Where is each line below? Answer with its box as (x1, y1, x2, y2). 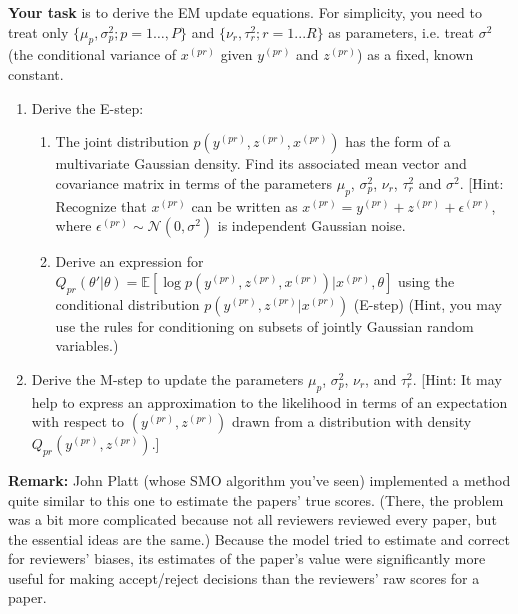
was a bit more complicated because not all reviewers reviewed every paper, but (8, 509, 497, 530)
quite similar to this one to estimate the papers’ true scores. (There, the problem (8, 489, 504, 510)
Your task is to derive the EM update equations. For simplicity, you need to (8, 2, 482, 22)
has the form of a (345, 131, 451, 152)
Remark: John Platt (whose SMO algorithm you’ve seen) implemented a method (8, 469, 511, 490)
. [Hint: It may (412, 368, 502, 389)
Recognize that (55, 195, 147, 216)
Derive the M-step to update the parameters (31, 368, 304, 389)
